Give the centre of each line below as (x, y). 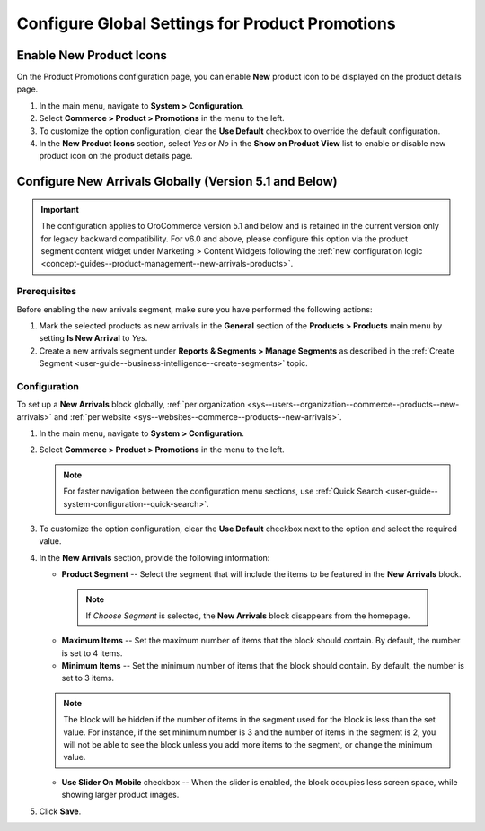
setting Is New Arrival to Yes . (93, 338)
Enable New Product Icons (92, 55)
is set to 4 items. (92, 653)
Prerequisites (46, 292)
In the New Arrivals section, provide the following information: (154, 557)
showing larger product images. (120, 795)
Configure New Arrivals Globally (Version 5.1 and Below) (177, 182)
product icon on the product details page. (116, 156)
